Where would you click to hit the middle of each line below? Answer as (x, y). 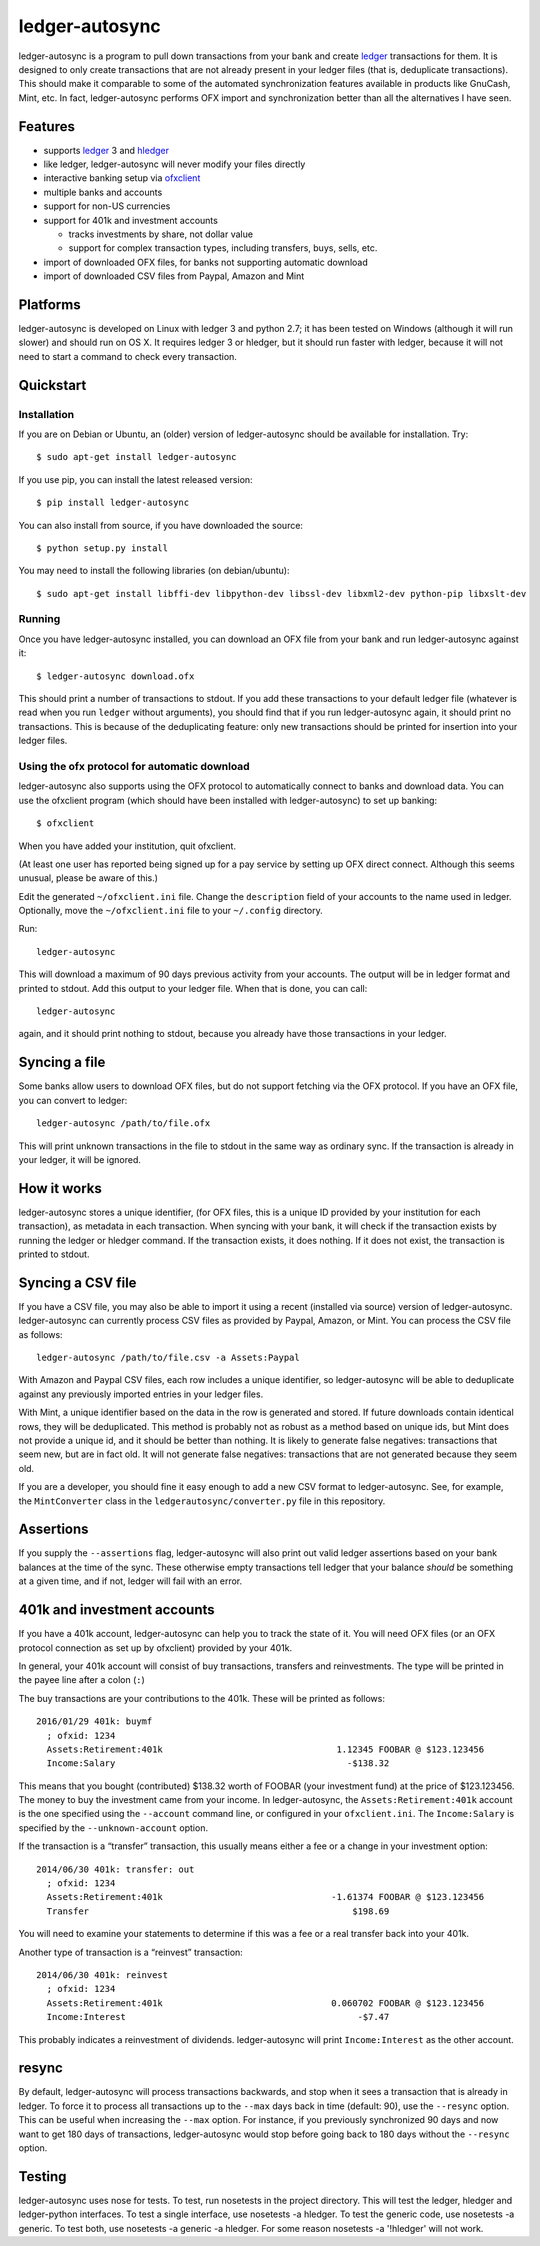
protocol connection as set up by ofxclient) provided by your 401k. (155, 1647)
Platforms (49, 304)
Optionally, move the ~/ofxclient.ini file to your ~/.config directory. (171, 911)
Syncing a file (62, 1062)
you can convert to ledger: (73, 1100)
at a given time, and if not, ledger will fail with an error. (130, 1581)
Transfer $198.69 (218, 1911)
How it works (60, 1188)
